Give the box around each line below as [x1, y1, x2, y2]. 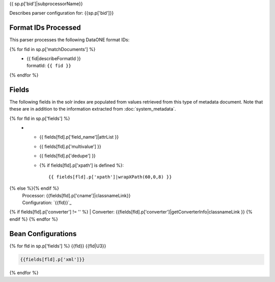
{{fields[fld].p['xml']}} [20, 257, 85, 262]
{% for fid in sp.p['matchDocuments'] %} [9, 46, 96, 52]
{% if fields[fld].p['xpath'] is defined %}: [39, 162, 124, 168]
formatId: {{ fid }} [26, 63, 71, 69]
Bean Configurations [9, 229, 77, 238]
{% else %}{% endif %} [9, 185, 60, 191]
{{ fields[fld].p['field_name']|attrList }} [39, 134, 119, 140]
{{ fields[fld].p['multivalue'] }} [39, 143, 101, 149]
